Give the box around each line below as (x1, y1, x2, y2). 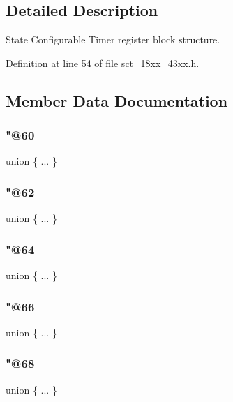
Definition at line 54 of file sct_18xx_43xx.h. (6, 55, 200, 70)
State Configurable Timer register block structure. (6, 32, 220, 47)
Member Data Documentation (6, 89, 228, 111)
